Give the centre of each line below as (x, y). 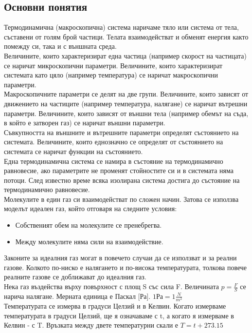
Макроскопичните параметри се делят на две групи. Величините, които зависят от (126, 94)
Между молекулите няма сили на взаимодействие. (89, 241)
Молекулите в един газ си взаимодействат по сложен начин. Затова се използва (121, 199)
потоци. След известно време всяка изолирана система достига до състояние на (122, 180)
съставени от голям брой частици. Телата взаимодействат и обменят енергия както (126, 36)
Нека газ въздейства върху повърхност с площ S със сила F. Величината (111, 286)
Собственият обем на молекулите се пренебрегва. (89, 225)
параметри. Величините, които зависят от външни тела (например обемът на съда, (126, 113)
